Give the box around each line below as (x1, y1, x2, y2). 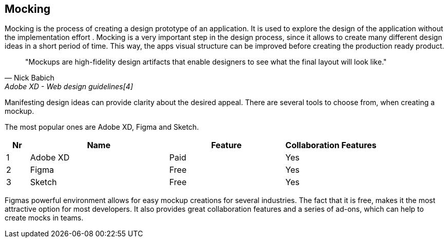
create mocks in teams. (5, 213, 84, 223)
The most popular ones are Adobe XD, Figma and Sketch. (5, 123, 199, 132)
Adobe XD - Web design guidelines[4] (5, 82, 133, 91)
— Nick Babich (5, 73, 54, 83)
